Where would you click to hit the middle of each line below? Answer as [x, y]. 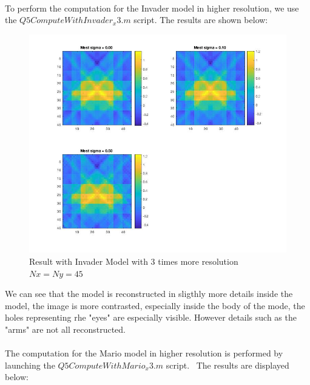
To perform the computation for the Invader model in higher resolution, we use [152, 8]
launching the [30, 365]
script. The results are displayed [227, 365]
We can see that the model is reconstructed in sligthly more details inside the [149, 294]
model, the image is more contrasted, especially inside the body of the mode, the [155, 305]
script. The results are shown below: [201, 20]
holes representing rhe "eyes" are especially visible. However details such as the [151, 317]
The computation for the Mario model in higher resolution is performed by [144, 353]
